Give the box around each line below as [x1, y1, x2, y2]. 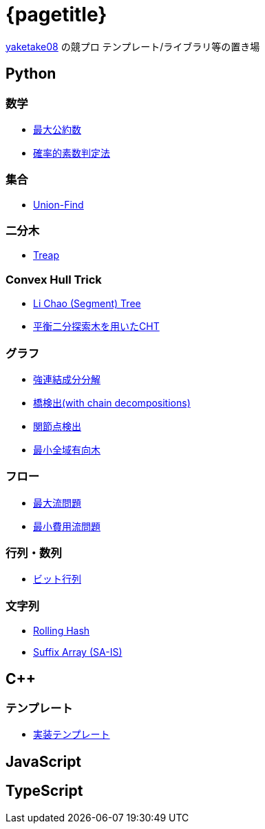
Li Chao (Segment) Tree [33, 298, 141, 310]
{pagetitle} [6, 3, 107, 26]
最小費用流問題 [33, 520, 100, 532]
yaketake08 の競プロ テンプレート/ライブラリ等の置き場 [6, 40, 260, 52]
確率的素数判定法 [33, 146, 110, 159]
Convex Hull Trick [6, 272, 102, 286]
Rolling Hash [33, 625, 90, 637]
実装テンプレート [33, 728, 110, 741]
